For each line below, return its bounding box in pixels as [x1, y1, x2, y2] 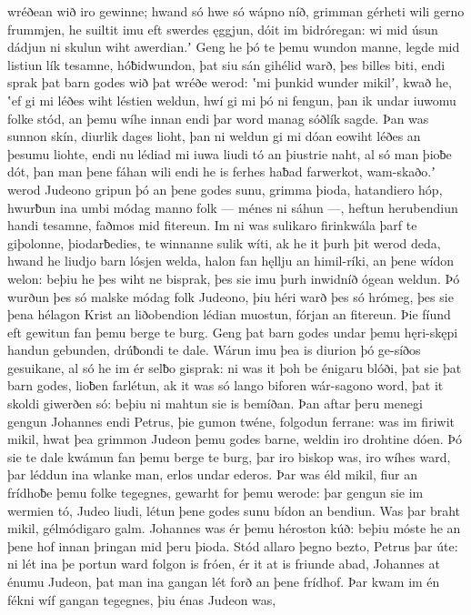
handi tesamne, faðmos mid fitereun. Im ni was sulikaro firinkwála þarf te [7, 216, 417, 235]
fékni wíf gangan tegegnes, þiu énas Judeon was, [7, 590, 276, 609]
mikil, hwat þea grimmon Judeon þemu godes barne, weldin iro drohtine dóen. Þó [7, 429, 462, 449]
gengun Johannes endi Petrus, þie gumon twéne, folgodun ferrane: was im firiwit [7, 411, 455, 430]
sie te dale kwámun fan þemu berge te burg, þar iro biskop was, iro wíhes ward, [7, 447, 451, 466]
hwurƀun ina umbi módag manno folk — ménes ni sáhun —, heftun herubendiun [7, 197, 458, 217]
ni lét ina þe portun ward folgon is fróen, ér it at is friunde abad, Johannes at [7, 554, 440, 573]
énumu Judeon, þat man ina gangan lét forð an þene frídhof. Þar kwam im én [7, 572, 440, 590]
